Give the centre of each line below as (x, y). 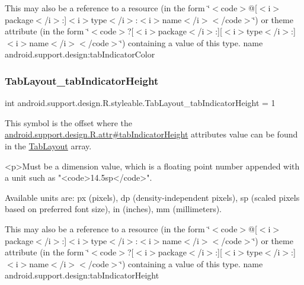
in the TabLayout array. (48, 145)
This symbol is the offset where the (68, 122)
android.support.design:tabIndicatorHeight (82, 275)
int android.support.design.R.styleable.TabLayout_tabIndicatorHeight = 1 (140, 103)
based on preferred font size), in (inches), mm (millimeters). (113, 209)
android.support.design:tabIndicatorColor (80, 54)
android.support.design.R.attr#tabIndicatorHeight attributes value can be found (151, 134)
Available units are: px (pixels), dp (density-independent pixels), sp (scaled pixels (152, 197)
